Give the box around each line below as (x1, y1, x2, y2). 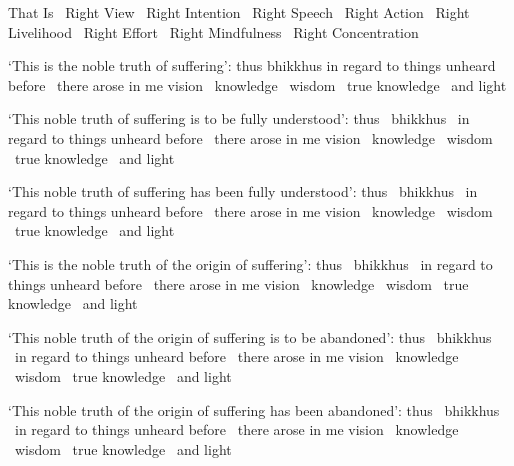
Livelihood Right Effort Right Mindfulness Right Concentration (8, 21, 419, 42)
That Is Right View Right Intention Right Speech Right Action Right (8, 2, 470, 22)
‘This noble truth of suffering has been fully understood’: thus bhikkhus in (8, 181, 478, 202)
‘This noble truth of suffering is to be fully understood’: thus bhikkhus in (8, 108, 470, 129)
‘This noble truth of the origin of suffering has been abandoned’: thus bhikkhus (8, 399, 500, 420)
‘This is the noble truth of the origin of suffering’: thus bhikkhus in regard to (8, 253, 493, 274)
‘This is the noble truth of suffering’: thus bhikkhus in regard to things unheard (8, 55, 496, 76)
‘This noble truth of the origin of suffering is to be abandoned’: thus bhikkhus (8, 326, 492, 347)
